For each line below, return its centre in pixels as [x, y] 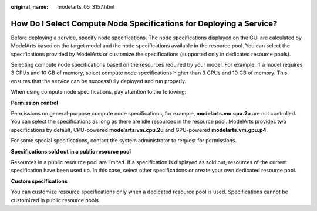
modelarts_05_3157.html [86, 7]
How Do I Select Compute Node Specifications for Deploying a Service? [144, 23]
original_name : [30, 7]
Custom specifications [39, 181]
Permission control [35, 103]
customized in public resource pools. [55, 200]
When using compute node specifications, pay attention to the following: [99, 92]
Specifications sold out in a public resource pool [71, 151]
